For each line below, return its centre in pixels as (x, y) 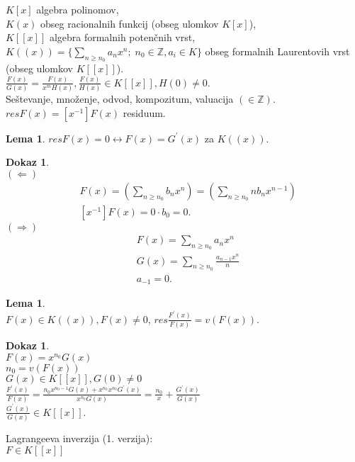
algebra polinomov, (78, 9)
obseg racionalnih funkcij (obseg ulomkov (130, 23)
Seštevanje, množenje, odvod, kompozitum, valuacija (120, 99)
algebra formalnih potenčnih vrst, (122, 37)
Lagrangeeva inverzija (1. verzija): (79, 438)
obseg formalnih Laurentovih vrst (277, 51)
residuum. (144, 112)
